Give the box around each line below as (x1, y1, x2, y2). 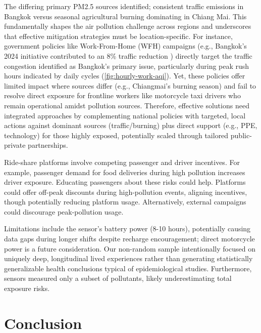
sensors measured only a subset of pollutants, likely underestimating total (4, 273, 232, 283)
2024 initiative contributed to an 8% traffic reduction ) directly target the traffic (4, 50, 252, 61)
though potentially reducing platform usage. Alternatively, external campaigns (4, 196, 246, 207)
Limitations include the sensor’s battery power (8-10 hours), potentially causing (4, 223, 251, 234)
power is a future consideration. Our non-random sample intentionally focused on (4, 243, 255, 254)
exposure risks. (4, 283, 50, 294)
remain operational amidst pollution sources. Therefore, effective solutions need (4, 100, 249, 110)
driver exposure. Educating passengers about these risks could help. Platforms (4, 177, 246, 187)
